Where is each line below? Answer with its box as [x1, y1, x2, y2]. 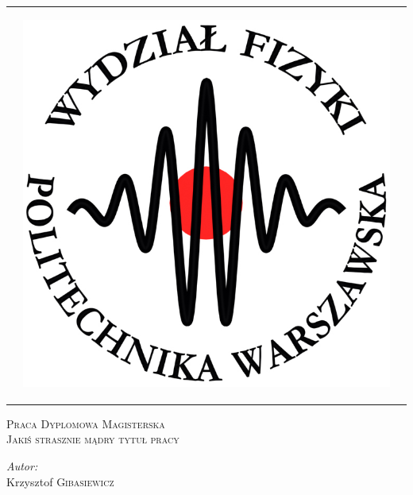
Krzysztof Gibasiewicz [6, 473, 114, 489]
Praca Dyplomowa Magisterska [6, 415, 165, 431]
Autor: [6, 458, 38, 474]
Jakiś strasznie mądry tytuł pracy [6, 431, 179, 447]
